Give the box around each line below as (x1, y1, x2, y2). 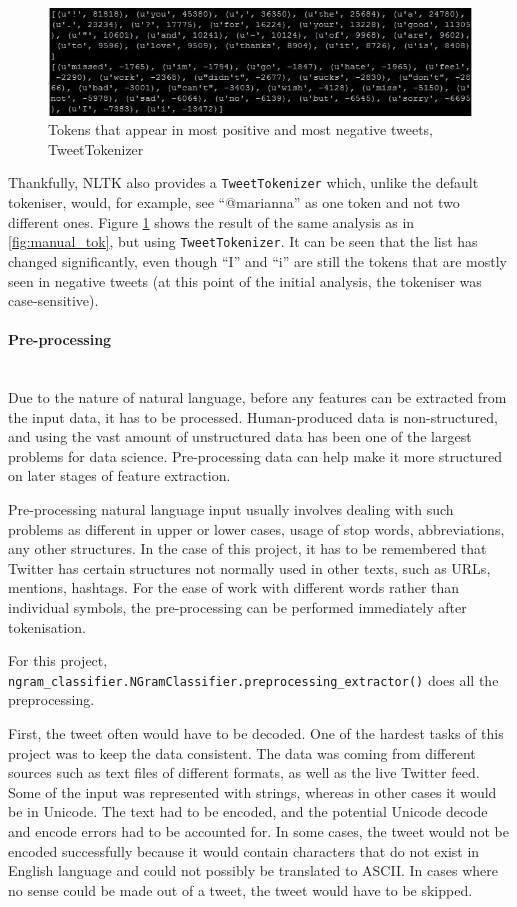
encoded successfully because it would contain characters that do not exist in (8, 840, 480, 861)
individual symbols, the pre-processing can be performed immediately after (8, 597, 467, 618)
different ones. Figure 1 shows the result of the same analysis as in (8, 211, 415, 232)
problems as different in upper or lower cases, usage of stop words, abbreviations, (8, 518, 505, 539)
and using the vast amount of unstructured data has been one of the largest (8, 426, 472, 447)
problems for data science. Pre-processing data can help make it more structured (8, 445, 502, 466)
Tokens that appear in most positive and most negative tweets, (48, 119, 433, 140)
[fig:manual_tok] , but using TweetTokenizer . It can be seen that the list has (8, 231, 478, 252)
